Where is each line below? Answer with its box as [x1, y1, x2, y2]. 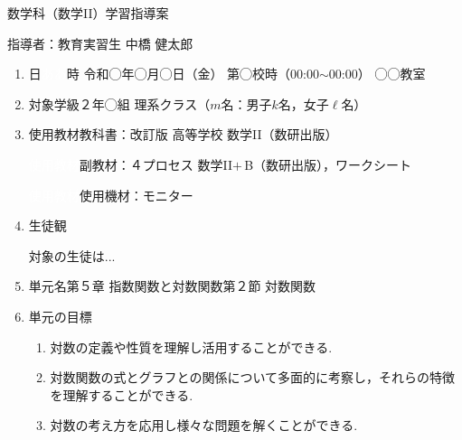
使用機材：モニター [79, 185, 193, 204]
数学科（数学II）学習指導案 [7, 4, 169, 22]
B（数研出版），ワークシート [244, 154, 412, 173]
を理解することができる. [50, 385, 193, 404]
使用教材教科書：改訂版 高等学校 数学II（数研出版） [28, 125, 338, 144]
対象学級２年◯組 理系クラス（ [28, 94, 211, 113]
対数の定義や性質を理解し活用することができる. [50, 337, 333, 356]
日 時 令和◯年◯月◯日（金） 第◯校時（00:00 [28, 64, 320, 83]
